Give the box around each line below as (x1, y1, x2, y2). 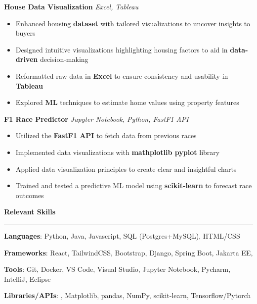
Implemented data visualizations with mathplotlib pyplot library (15, 147, 220, 157)
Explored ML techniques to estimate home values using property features (15, 97, 239, 107)
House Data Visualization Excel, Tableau (4, 1, 138, 11)
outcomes (15, 190, 44, 200)
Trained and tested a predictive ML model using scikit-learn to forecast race (15, 180, 252, 191)
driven (15, 54, 38, 64)
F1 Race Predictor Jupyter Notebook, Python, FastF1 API (4, 113, 189, 124)
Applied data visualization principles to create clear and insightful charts (15, 163, 237, 174)
